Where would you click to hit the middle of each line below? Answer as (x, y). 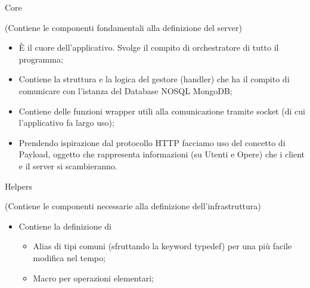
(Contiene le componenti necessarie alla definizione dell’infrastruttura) (133, 206)
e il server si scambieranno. (68, 165)
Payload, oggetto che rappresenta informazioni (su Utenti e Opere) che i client (162, 154)
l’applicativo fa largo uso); (66, 123)
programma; (41, 59)
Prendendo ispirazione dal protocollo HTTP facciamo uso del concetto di (152, 142)
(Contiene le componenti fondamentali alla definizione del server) (123, 27)
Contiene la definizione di (65, 226)
